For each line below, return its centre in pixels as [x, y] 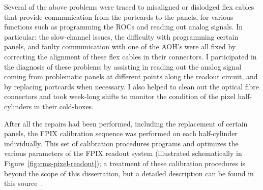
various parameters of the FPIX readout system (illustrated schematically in [123, 153]
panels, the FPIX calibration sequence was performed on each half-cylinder [121, 133]
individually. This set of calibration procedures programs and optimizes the [121, 143]
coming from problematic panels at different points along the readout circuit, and [131, 76]
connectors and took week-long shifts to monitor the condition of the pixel [120, 96]
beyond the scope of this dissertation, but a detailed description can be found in [129, 173]
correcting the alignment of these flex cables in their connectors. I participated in [130, 56]
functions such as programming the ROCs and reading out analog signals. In [124, 27]
